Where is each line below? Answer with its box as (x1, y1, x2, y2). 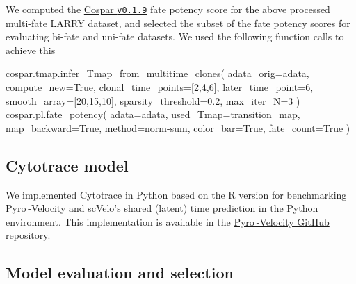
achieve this (6, 42, 56, 57)
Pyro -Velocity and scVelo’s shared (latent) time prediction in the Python (6, 201, 318, 215)
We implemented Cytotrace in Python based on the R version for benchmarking (6, 187, 347, 201)
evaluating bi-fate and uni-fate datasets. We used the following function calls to (6, 29, 344, 44)
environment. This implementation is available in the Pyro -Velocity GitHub (6, 214, 330, 228)
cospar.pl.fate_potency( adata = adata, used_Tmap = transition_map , (6, 107, 300, 122)
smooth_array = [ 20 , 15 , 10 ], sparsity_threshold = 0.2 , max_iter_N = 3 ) (6, 93, 300, 108)
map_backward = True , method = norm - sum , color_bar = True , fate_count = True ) (6, 120, 350, 135)
